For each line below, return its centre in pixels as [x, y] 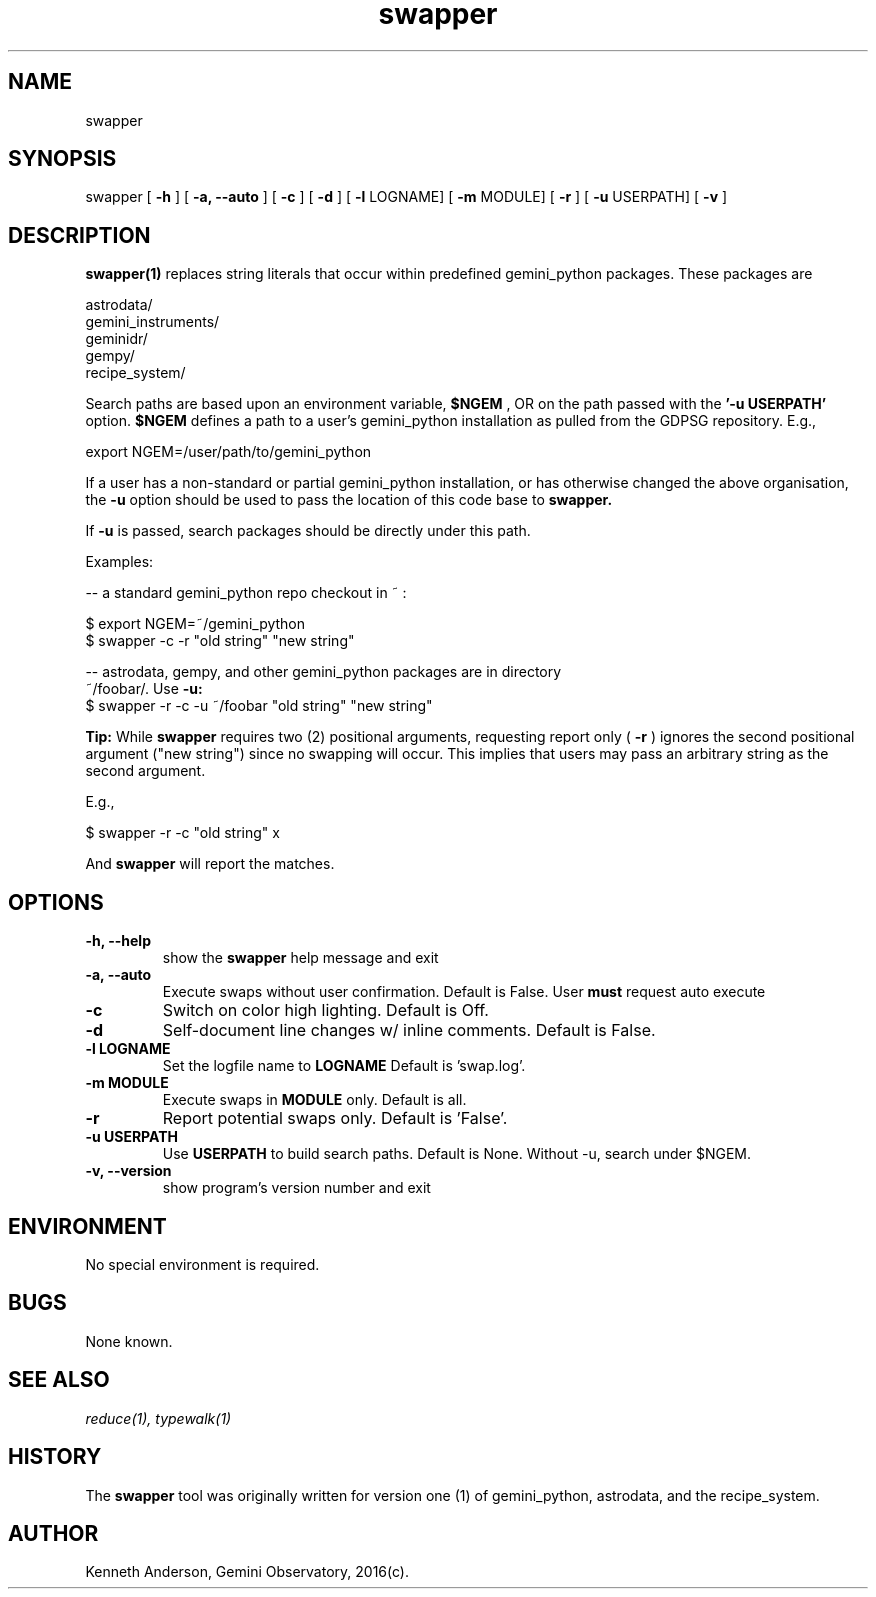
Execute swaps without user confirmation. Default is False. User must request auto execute [464, 992]
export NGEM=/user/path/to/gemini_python [228, 452]
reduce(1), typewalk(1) [158, 1418]
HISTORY [55, 1457]
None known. [129, 1341]
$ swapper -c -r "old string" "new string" [220, 641]
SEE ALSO [59, 1380]
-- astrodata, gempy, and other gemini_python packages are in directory [323, 672]
